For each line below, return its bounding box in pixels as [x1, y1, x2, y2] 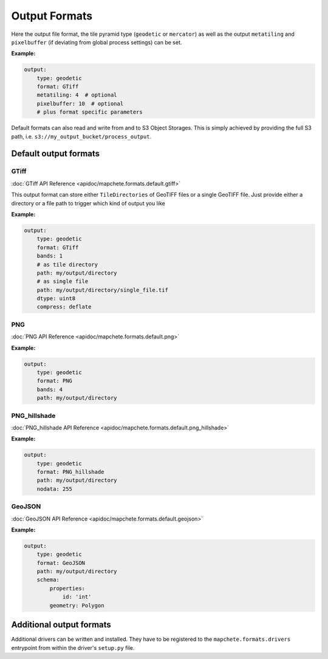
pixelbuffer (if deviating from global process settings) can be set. [11, 38, 182, 46]
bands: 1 [36, 253, 63, 259]
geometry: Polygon [49, 602, 104, 609]
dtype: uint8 [36, 295, 76, 302]
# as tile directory [36, 261, 98, 268]
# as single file [36, 278, 89, 285]
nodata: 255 [36, 485, 73, 492]
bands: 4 [36, 386, 63, 393]
